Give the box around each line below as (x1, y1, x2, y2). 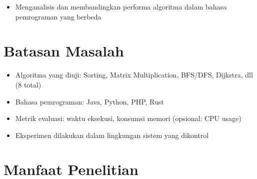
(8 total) (15, 79, 41, 89)
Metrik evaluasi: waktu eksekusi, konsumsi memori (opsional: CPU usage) (15, 113, 241, 123)
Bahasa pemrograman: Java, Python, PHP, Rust (15, 96, 164, 106)
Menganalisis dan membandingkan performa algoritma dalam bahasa (15, 1, 227, 11)
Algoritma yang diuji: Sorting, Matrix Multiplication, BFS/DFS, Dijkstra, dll (15, 69, 253, 80)
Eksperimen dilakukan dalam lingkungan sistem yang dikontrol (15, 129, 209, 140)
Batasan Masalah (3, 40, 124, 61)
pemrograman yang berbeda (15, 11, 101, 21)
